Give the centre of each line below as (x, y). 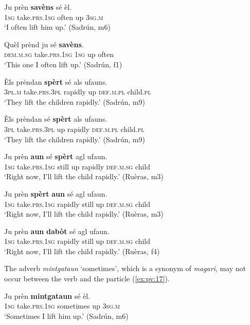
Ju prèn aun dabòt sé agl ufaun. (57, 231)
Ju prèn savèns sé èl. (38, 7)
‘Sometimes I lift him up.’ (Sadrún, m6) (66, 316)
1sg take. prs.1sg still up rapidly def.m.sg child (77, 166)
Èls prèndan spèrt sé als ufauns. (56, 81)
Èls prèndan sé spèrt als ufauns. (56, 119)
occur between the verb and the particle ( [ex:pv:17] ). (87, 279)
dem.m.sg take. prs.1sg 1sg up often (59, 54)
